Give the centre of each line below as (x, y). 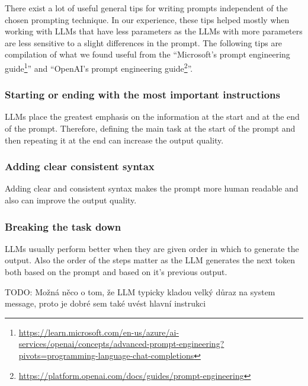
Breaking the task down (63, 226)
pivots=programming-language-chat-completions (106, 355)
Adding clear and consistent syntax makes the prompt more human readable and (152, 188)
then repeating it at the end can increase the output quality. (114, 140)
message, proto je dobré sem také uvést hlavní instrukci (105, 303)
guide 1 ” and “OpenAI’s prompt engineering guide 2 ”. (99, 67)
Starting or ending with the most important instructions (142, 95)
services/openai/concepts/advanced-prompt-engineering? (121, 344)
